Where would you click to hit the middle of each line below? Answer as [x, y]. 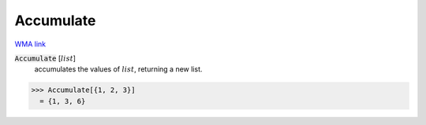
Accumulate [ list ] [45, 58]
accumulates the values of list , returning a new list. [118, 69]
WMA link [30, 44]
